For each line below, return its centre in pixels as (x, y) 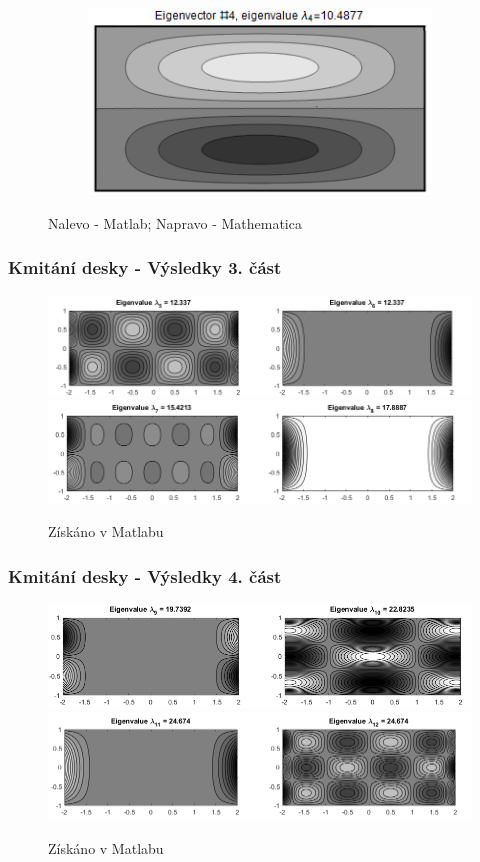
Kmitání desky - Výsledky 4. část (145, 575)
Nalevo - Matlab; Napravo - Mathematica (175, 222)
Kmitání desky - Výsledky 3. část (145, 267)
